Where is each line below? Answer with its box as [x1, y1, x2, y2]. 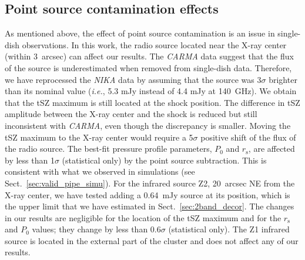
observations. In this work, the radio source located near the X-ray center [22, 38, 287, 51]
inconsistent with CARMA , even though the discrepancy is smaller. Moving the [5, 119, 291, 131]
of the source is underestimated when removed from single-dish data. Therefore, [5, 61, 292, 74]
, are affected [248, 142, 295, 155]
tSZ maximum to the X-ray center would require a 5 [5, 131, 193, 143]
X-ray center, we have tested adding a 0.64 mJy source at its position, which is [5, 188, 290, 201]
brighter [269, 73, 297, 85]
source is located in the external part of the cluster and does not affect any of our [5, 234, 299, 246]
